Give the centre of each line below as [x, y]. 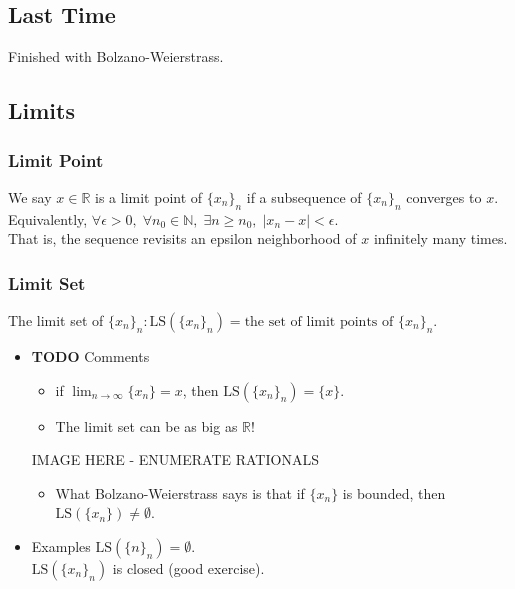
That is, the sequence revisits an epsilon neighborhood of [182, 238]
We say [30, 196]
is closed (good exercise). [188, 567]
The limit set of [56, 320]
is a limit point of [149, 196]
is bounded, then [394, 492]
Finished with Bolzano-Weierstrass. [116, 56]
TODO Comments [90, 356]
